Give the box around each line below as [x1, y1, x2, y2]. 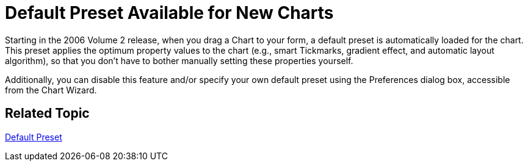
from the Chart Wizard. [5, 84, 97, 95]
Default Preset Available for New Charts [5, 2, 334, 23]
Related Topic [5, 106, 90, 121]
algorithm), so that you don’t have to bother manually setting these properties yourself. [5, 55, 353, 66]
